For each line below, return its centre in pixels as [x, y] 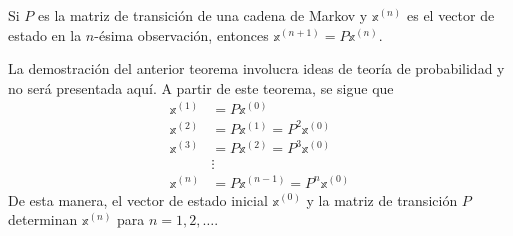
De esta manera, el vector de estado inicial [138, 199]
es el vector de [450, 15]
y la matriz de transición [382, 199]
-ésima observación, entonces [181, 34]
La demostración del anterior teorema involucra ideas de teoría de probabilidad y [256, 68]
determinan [43, 219]
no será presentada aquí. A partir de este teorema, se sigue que [201, 87]
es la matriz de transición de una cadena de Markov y [203, 15]
